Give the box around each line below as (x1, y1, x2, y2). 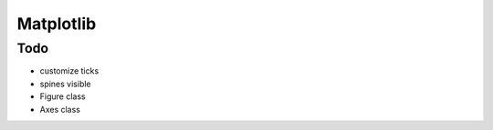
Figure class (39, 91, 86, 102)
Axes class (39, 104, 81, 115)
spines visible (39, 78, 91, 89)
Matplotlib (16, 14, 97, 34)
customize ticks (39, 65, 100, 76)
